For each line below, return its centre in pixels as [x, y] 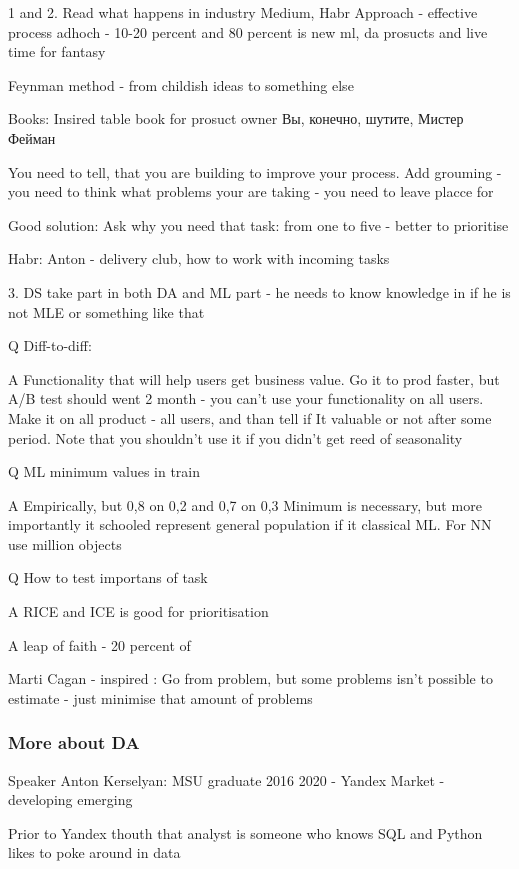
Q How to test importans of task [108, 577]
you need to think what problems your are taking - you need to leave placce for [251, 191]
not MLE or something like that [106, 311]
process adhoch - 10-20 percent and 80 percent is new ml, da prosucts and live [248, 31]
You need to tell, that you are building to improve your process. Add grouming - [255, 171]
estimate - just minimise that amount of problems [160, 697]
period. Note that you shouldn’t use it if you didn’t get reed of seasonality [235, 437]
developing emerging [70, 799]
